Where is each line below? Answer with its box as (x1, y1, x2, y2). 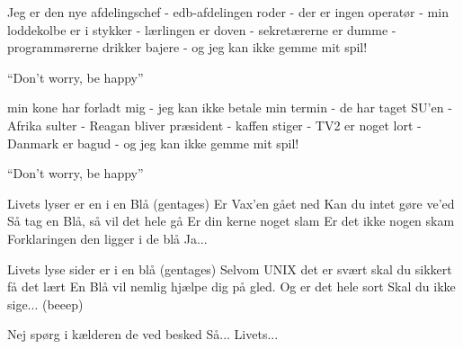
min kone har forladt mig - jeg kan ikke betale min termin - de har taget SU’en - (7, 98, 452, 117)
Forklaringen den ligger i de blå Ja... (7, 228, 208, 247)
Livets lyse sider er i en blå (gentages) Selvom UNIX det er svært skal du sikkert (7, 259, 452, 278)
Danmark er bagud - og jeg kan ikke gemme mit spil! (7, 133, 299, 152)
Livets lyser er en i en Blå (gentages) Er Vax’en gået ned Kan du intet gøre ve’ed (7, 193, 455, 212)
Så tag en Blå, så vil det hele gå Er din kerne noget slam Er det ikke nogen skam (7, 211, 455, 230)
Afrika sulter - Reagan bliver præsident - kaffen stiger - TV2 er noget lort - (7, 115, 422, 134)
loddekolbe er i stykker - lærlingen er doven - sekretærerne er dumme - (7, 20, 396, 39)
